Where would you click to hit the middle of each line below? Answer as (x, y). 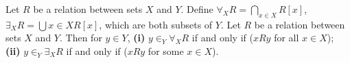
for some (166, 50)
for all (287, 38)
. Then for (81, 38)
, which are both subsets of (156, 24)
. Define (197, 9)
